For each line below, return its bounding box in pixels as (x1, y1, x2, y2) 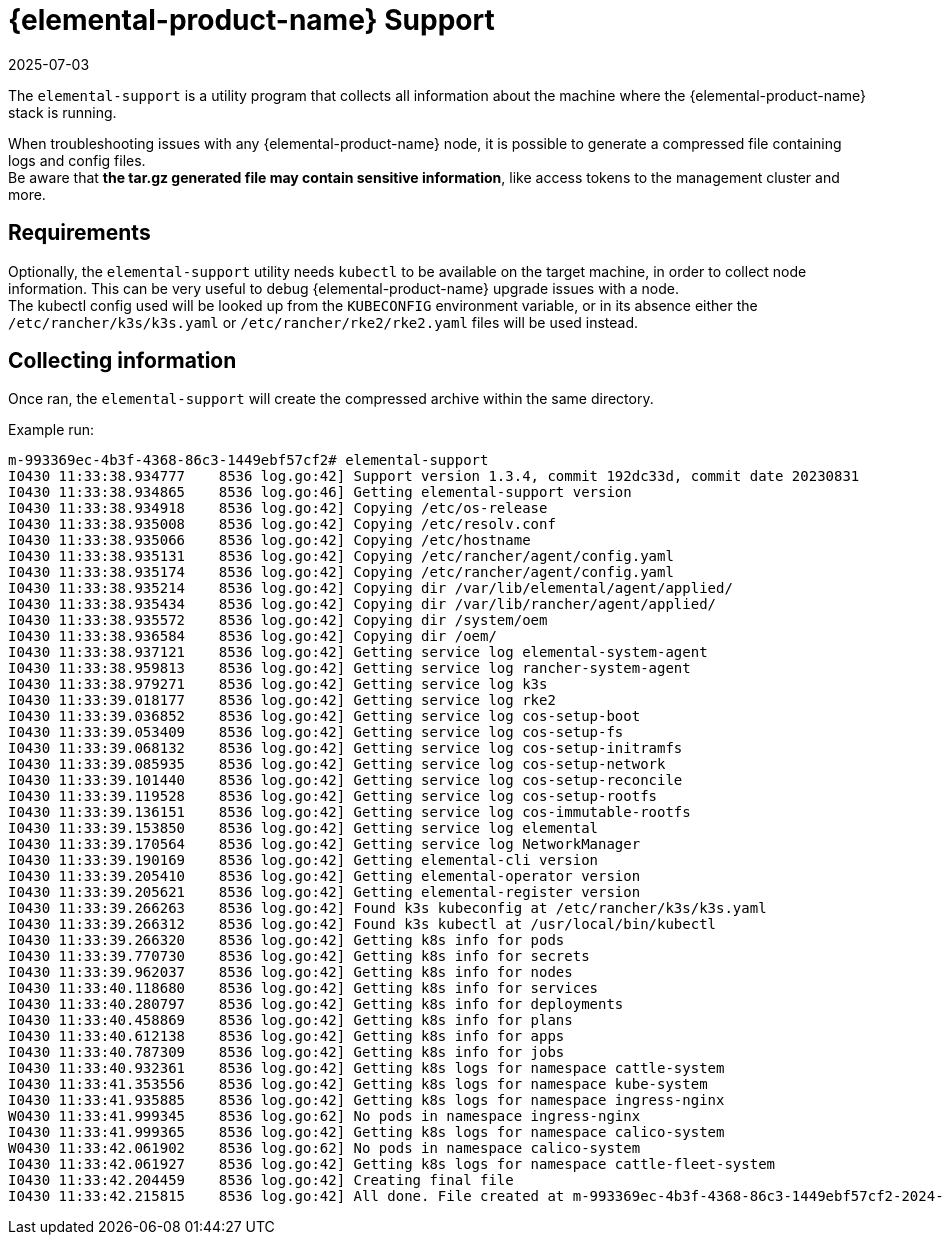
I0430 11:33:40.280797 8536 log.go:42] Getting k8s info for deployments (8, 996, 624, 1013)
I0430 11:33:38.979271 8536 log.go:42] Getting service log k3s (8, 676, 548, 693)
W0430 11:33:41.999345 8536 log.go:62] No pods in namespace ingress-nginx (8, 1108, 641, 1125)
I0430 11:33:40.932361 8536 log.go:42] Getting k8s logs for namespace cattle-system (8, 1060, 725, 1077)
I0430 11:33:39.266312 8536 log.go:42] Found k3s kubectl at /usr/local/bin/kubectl (8, 916, 717, 933)
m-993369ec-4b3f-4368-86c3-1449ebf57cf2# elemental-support (8, 452, 489, 469)
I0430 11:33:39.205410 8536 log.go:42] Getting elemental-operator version (8, 868, 641, 885)
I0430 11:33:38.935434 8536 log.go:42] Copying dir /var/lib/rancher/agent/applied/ (8, 596, 717, 613)
